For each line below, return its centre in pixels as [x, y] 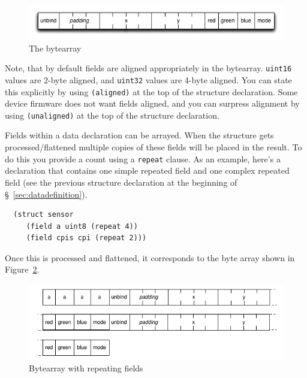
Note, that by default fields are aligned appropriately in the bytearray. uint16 [148, 68]
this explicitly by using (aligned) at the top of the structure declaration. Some [151, 91]
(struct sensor [43, 215]
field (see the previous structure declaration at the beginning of [121, 182]
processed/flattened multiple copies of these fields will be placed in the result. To [153, 147]
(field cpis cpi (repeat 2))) [86, 238]
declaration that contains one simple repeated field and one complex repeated [147, 170]
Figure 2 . [22, 269]
